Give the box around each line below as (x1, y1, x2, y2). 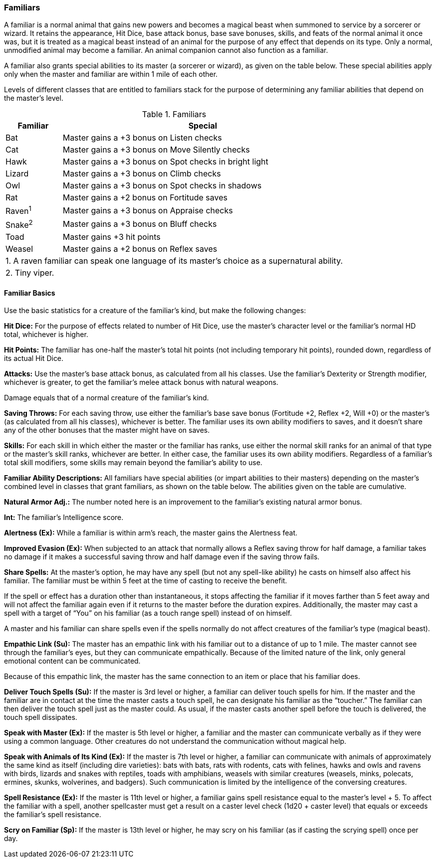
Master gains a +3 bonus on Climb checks (62, 169, 221, 179)
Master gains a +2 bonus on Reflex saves (62, 244, 218, 254)
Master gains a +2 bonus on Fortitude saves (62, 192, 227, 203)
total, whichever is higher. (4, 330, 88, 339)
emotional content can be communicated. (4, 657, 141, 666)
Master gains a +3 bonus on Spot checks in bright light (62, 157, 268, 167)
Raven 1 (5, 204, 31, 216)
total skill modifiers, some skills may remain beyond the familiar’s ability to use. (4, 458, 262, 467)
